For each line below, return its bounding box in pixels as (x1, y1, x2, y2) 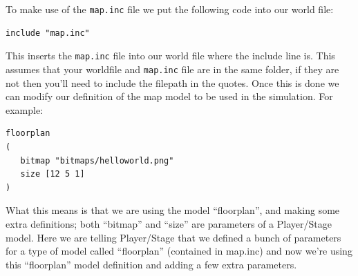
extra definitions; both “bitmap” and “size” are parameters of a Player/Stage (6, 216, 332, 230)
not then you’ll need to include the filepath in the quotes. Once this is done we (6, 75, 339, 90)
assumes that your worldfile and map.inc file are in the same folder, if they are (6, 61, 339, 76)
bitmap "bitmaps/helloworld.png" (20, 155, 174, 166)
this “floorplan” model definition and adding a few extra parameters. (6, 257, 297, 271)
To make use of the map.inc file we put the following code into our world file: (6, 2, 334, 16)
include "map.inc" (6, 28, 90, 38)
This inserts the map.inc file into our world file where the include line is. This (6, 48, 335, 63)
